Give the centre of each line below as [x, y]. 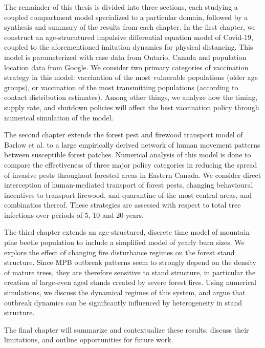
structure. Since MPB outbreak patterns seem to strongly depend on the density [130, 262]
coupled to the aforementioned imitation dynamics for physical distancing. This [129, 47]
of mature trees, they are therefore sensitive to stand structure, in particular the [130, 272]
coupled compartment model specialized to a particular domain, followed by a [126, 17]
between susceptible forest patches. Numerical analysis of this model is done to [128, 155]
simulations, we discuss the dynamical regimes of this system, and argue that [125, 292]
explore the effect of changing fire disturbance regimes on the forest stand [119, 252]
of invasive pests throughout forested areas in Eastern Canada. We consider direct [133, 175]
